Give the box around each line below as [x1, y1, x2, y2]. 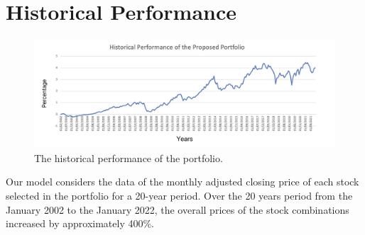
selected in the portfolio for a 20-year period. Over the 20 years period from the [6, 188, 353, 202]
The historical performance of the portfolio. [34, 150, 223, 165]
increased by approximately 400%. [6, 216, 154, 231]
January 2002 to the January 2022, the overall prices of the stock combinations [6, 202, 349, 217]
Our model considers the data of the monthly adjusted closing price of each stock [6, 174, 359, 189]
